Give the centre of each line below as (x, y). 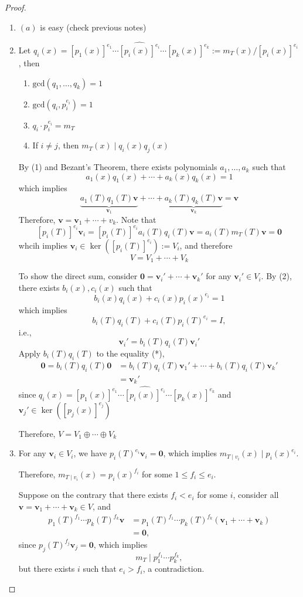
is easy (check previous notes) (93, 27)
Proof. (16, 7)
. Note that (136, 219)
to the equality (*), (130, 353)
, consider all (256, 495)
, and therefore (206, 245)
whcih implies (43, 245)
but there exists (47, 569)
